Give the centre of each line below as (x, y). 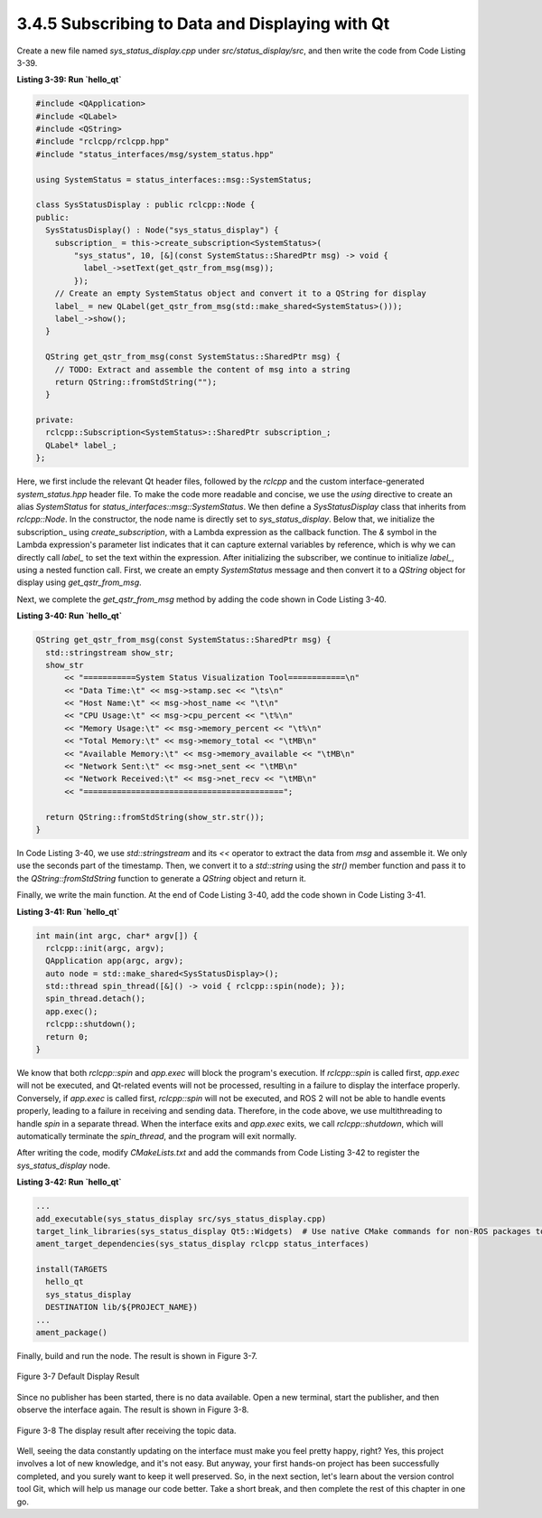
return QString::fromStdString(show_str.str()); (155, 817)
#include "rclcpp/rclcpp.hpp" (103, 141)
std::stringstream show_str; (110, 652)
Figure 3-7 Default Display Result (78, 1377)
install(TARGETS (72, 1269)
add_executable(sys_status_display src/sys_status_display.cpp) (181, 1219)
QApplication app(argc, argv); (115, 961)
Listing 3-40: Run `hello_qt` (69, 616)
